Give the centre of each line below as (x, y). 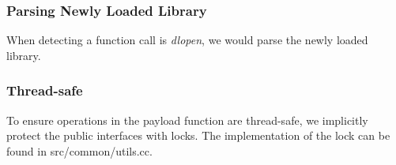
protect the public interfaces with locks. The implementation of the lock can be (198, 135)
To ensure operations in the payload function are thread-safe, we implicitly (187, 120)
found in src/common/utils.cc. (79, 150)
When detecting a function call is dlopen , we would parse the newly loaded (187, 40)
